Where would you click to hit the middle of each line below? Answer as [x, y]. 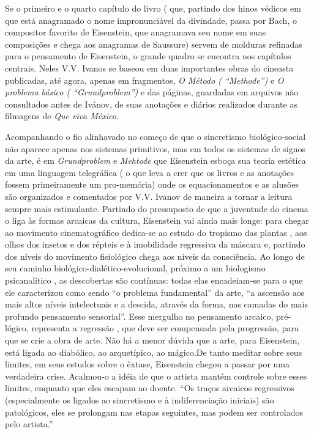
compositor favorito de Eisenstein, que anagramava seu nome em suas [136, 32]
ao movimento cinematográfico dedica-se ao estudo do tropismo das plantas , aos [156, 232]
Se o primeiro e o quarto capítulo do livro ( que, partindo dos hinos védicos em [153, 8]
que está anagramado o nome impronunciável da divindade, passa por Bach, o [151, 20]
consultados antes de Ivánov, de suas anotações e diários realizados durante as [151, 104]
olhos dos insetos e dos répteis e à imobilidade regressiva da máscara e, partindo [155, 244]
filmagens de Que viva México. [62, 116]
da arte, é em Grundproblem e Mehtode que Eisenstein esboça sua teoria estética [155, 160]
